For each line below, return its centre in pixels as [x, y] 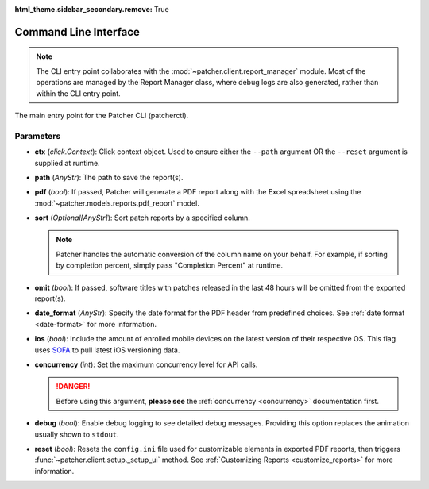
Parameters [38, 136]
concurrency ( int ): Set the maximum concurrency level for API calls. [146, 364]
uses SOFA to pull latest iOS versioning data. [107, 350]
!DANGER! [73, 387]
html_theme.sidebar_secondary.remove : [83, 9]
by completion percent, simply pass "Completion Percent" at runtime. [170, 265]
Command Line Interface [77, 32]
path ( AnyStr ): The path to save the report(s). [109, 177]
